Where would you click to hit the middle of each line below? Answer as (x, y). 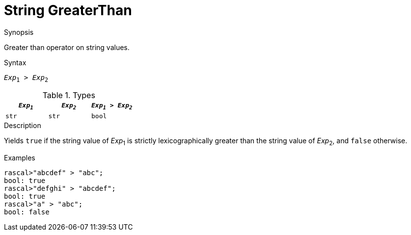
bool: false (27, 212)
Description (23, 126)
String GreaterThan (68, 10)
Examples (20, 157)
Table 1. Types (69, 95)
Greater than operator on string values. (67, 47)
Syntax (15, 62)
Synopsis (19, 32)
